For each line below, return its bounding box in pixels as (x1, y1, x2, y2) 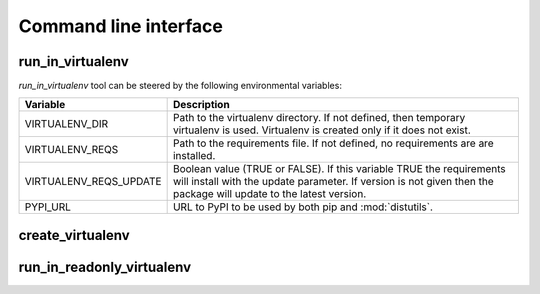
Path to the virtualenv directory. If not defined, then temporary (172, 111, 466, 125)
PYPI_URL (24, 200, 72, 214)
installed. (172, 149, 216, 163)
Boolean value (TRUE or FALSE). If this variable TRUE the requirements (172, 162, 506, 176)
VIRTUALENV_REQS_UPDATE (24, 175, 162, 189)
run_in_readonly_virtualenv (18, 258, 192, 275)
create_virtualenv (18, 226, 130, 244)
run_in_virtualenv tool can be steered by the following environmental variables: (18, 80, 342, 92)
